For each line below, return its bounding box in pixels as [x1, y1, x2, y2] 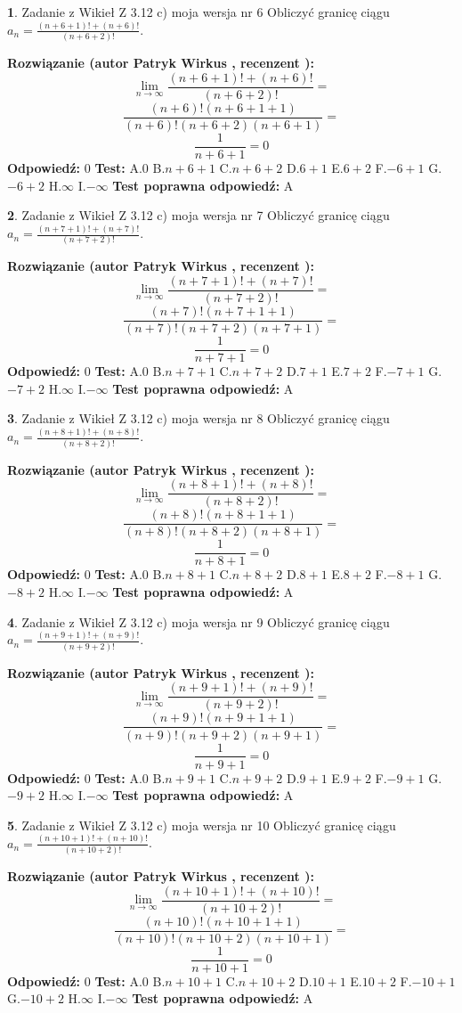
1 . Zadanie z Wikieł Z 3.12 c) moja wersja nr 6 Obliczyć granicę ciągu [7, 3, 390, 20]
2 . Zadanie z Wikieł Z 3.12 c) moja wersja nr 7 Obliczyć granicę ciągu [7, 206, 390, 225]
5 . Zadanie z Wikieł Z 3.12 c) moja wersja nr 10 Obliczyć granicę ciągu [7, 815, 396, 834]
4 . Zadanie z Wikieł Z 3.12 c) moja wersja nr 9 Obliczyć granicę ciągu [7, 612, 390, 631]
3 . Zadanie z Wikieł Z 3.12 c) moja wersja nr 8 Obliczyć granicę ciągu [7, 409, 390, 428]
